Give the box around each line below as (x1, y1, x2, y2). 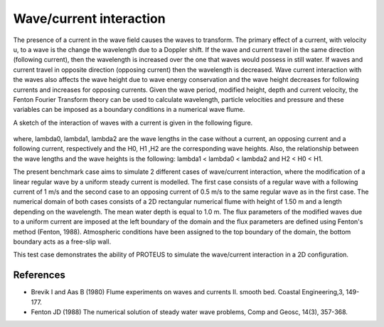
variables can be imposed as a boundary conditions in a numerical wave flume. (13, 105, 245, 114)
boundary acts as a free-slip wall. (13, 237, 112, 246)
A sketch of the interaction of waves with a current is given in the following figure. (13, 118, 253, 127)
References (13, 269, 65, 281)
